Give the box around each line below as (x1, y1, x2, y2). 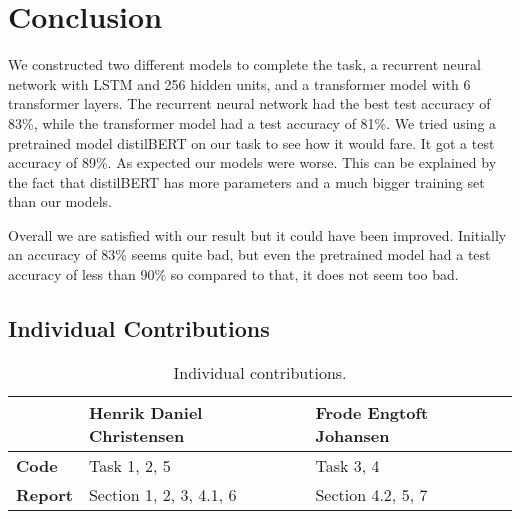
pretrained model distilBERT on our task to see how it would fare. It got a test (8, 132, 495, 153)
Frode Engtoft (315, 400, 429, 424)
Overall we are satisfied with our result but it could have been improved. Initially (8, 224, 507, 245)
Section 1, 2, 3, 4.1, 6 (88, 482, 237, 506)
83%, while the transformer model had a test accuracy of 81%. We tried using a (8, 112, 497, 133)
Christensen (88, 423, 185, 447)
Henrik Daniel (88, 400, 203, 424)
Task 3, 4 (315, 453, 380, 477)
